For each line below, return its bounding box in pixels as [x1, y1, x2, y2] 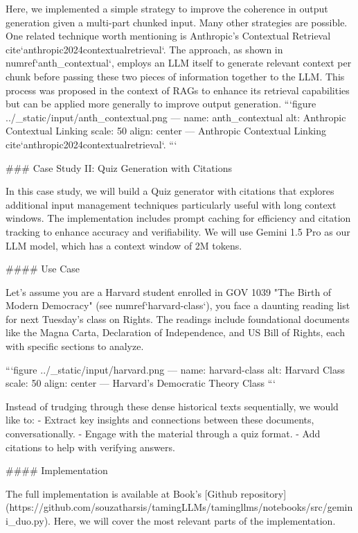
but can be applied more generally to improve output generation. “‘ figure [6, 96, 316, 111]
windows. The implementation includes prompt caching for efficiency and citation [6, 211, 351, 225]
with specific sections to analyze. [6, 339, 144, 353]
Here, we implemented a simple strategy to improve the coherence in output [6, 1, 328, 15]
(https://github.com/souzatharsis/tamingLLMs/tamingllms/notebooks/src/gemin [6, 500, 353, 514]
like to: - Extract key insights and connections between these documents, [6, 412, 314, 427]
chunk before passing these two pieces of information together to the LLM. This [6, 69, 345, 83]
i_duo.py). [6, 514, 51, 527]
